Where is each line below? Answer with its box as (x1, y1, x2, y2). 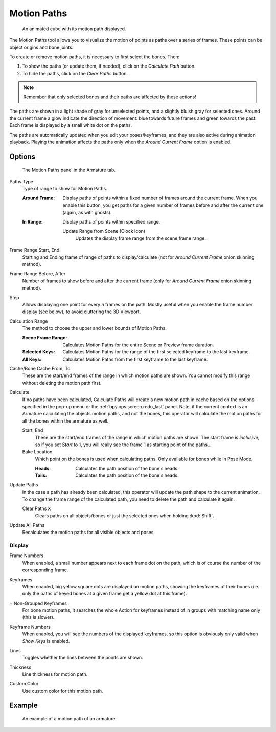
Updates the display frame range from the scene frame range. (75, 235, 206, 241)
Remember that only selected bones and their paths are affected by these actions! (23, 94, 196, 100)
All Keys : (22, 356, 42, 362)
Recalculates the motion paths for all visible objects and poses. (22, 529, 155, 536)
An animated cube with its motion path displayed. (22, 26, 126, 32)
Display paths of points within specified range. (62, 218, 160, 225)
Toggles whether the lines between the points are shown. (22, 655, 143, 661)
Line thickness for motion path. (22, 671, 88, 677)
